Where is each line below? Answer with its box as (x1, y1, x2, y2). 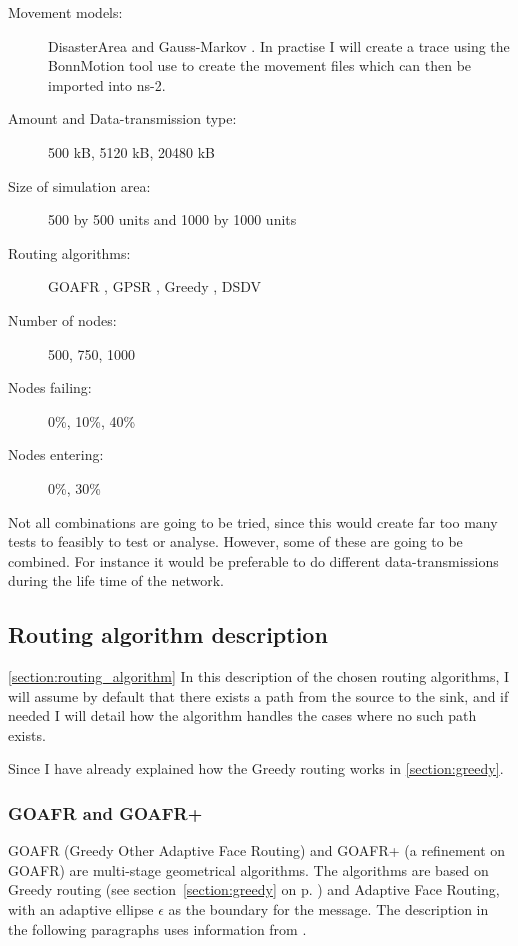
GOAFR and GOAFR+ (8, 800, 203, 825)
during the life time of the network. (8, 570, 224, 591)
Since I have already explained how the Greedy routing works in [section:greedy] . (8, 758, 504, 779)
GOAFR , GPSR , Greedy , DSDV (48, 276, 262, 297)
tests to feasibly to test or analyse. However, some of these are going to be (8, 531, 463, 552)
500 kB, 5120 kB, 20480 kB (48, 141, 216, 162)
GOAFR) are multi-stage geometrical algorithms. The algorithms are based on (8, 859, 489, 880)
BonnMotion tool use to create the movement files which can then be (48, 55, 472, 76)
